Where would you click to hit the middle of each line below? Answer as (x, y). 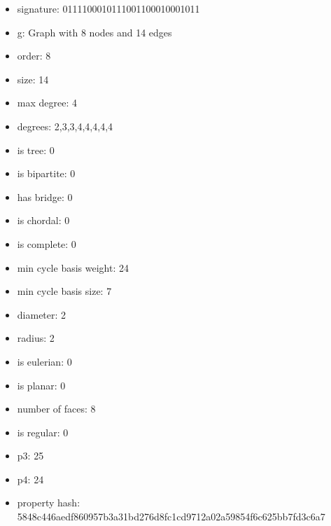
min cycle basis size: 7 (64, 291)
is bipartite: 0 (46, 173)
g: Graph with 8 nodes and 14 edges (94, 32)
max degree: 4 (47, 103)
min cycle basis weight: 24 (73, 267)
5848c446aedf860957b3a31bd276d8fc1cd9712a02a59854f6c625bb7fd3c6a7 (171, 517)
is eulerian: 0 (44, 361)
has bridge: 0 (45, 196)
